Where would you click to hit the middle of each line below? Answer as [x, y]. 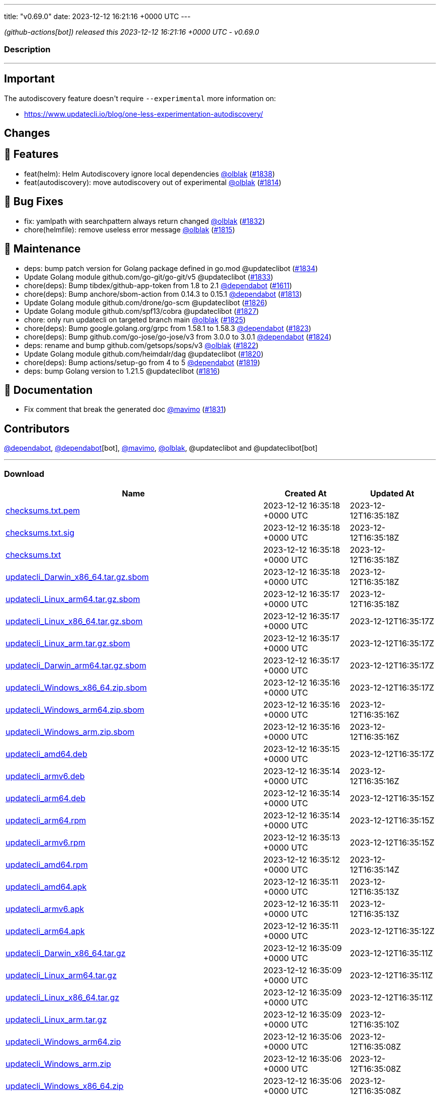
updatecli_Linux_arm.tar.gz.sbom [68, 643]
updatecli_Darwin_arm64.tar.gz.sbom [76, 665]
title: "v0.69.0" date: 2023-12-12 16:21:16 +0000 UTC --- [97, 16]
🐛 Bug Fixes [34, 202]
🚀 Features [31, 154]
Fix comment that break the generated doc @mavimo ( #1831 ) [125, 409]
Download [24, 474]
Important [29, 79]
